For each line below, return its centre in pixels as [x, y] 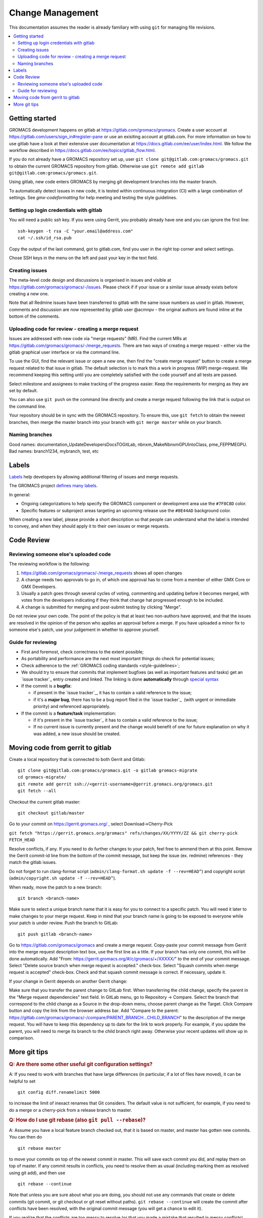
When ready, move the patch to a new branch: [56, 887]
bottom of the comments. [35, 316]
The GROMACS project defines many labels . [53, 486]
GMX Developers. [39, 587]
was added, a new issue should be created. [77, 734]
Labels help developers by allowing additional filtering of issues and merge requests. [94, 476]
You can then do [26, 1137]
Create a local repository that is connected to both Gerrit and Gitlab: [77, 759]
